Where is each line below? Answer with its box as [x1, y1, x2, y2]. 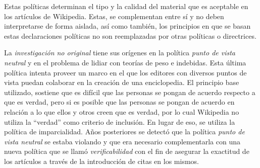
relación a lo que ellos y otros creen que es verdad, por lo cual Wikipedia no [4, 106, 239, 117]
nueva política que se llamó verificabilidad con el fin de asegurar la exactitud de [4, 146, 249, 156]
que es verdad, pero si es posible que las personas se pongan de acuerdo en [4, 97, 235, 107]
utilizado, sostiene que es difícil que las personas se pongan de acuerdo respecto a [4, 87, 255, 97]
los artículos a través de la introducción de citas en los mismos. [4, 155, 199, 166]
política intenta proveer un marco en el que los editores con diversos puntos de [4, 67, 247, 77]
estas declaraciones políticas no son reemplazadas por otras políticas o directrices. [4, 30, 256, 41]
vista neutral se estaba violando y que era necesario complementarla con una [4, 136, 240, 146]
